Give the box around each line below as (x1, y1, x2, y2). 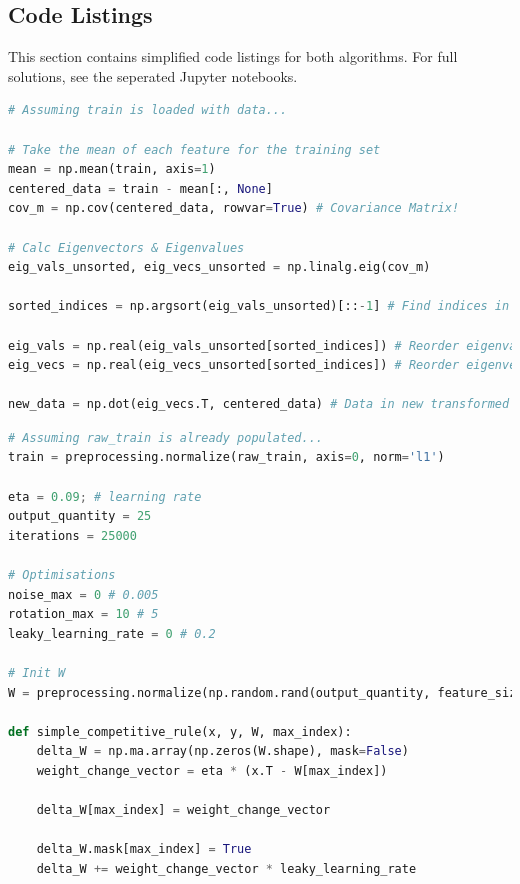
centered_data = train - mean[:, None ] (8, 181, 273, 196)
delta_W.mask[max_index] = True (36, 842, 252, 857)
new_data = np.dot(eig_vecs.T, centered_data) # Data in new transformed (8, 397, 510, 412)
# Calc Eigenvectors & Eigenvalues (8, 240, 245, 255)
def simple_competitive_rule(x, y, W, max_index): (8, 724, 352, 739)
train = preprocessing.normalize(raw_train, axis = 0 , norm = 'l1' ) (8, 450, 445, 465)
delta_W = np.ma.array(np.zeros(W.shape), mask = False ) (36, 744, 409, 759)
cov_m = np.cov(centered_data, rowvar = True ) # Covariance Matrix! (8, 201, 460, 216)
